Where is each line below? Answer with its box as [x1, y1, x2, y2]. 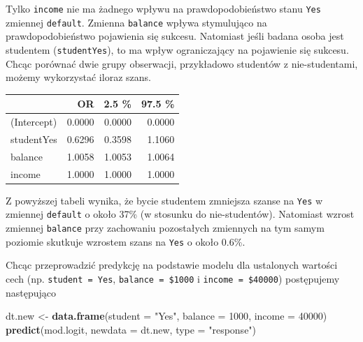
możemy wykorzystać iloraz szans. [6, 70, 151, 84]
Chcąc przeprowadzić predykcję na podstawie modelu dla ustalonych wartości [6, 258, 338, 272]
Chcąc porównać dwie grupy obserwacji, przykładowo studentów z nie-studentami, [6, 56, 358, 70]
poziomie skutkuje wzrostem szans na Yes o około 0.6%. [6, 234, 245, 248]
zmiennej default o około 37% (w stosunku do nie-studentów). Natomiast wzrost [6, 207, 355, 221]
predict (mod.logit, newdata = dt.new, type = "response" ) [6, 322, 257, 336]
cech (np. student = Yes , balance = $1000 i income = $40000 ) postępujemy [6, 271, 340, 285]
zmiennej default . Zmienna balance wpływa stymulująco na [6, 15, 267, 29]
